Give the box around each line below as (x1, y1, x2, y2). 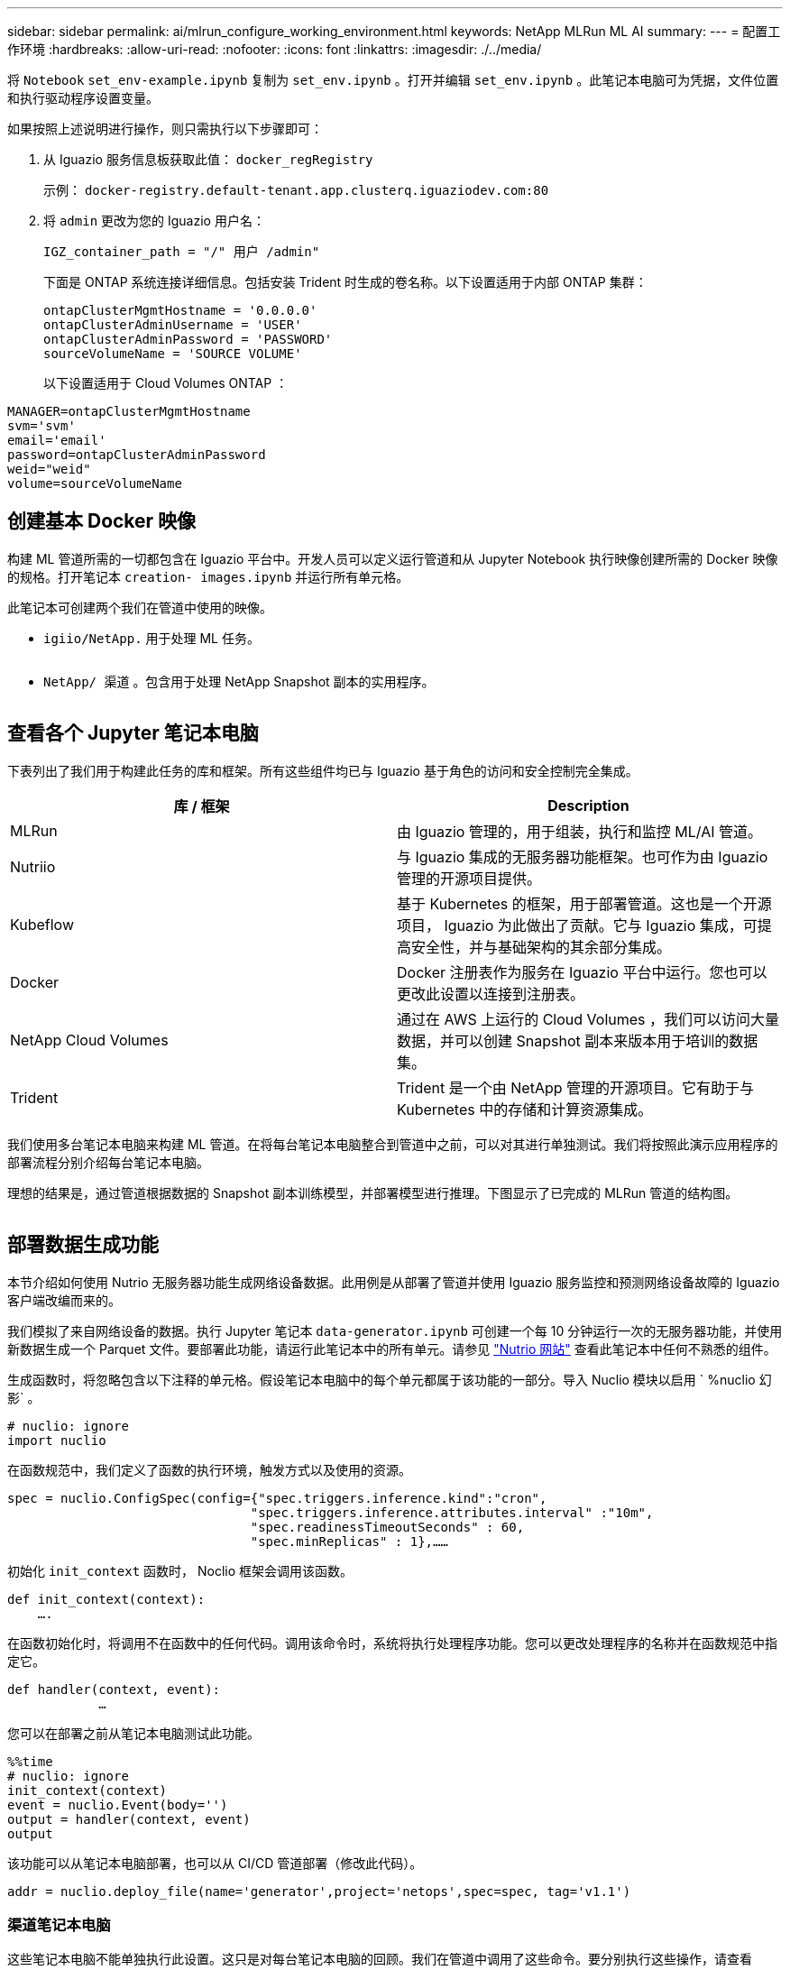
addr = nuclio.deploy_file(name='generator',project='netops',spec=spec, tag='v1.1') (7, 1883, 631, 1899)
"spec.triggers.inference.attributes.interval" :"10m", (250, 1505, 654, 1520)
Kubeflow (10, 915, 74, 934)
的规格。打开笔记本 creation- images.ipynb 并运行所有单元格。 (7, 568, 409, 585)
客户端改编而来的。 (7, 1292, 121, 1308)
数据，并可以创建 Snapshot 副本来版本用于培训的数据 (397, 1031, 758, 1050)
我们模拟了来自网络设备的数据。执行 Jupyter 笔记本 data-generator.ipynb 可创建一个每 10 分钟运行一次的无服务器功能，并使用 (7, 1322, 783, 1339)
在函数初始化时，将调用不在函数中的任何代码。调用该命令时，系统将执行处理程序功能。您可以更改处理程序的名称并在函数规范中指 (7, 1634, 777, 1651)
